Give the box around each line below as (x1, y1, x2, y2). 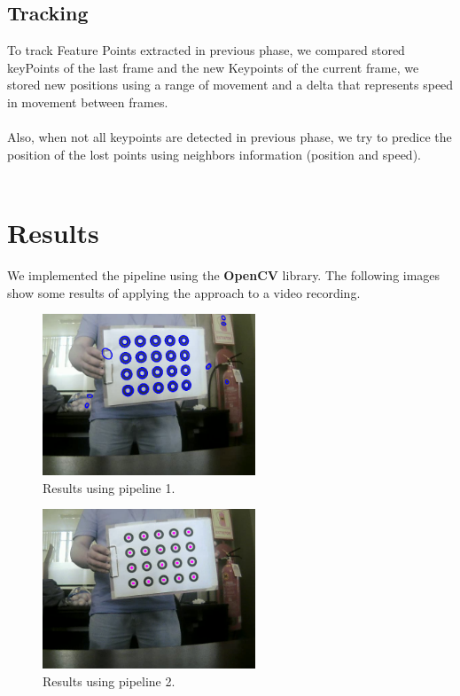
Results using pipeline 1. (43, 478, 175, 497)
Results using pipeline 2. (43, 671, 175, 690)
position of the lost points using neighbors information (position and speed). (7, 145, 421, 163)
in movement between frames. (7, 92, 168, 111)
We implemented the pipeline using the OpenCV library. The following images (7, 266, 441, 285)
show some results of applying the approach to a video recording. (7, 283, 361, 301)
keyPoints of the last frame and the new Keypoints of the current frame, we (7, 58, 419, 76)
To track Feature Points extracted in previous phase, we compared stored (7, 41, 405, 59)
